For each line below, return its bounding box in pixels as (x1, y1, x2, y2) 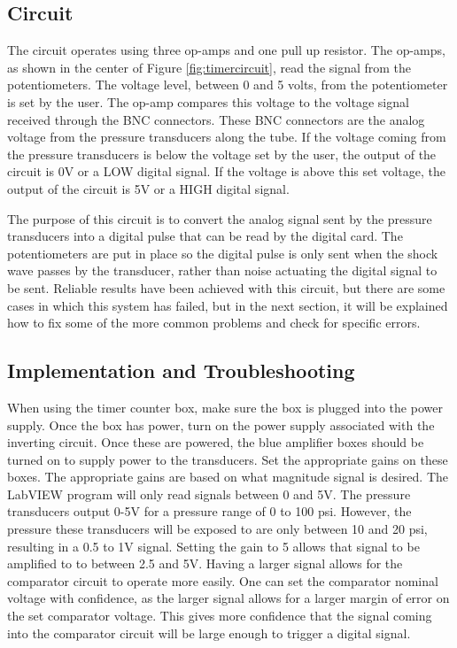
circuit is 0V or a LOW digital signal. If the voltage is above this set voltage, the (7, 162, 445, 181)
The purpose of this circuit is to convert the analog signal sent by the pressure (7, 209, 432, 228)
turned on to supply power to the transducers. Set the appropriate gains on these (7, 450, 448, 468)
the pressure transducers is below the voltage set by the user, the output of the (7, 144, 437, 163)
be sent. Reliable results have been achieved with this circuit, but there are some (7, 278, 445, 297)
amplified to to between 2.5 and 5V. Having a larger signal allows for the (7, 554, 403, 573)
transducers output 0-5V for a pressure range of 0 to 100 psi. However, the (7, 502, 412, 521)
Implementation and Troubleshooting (7, 357, 355, 384)
